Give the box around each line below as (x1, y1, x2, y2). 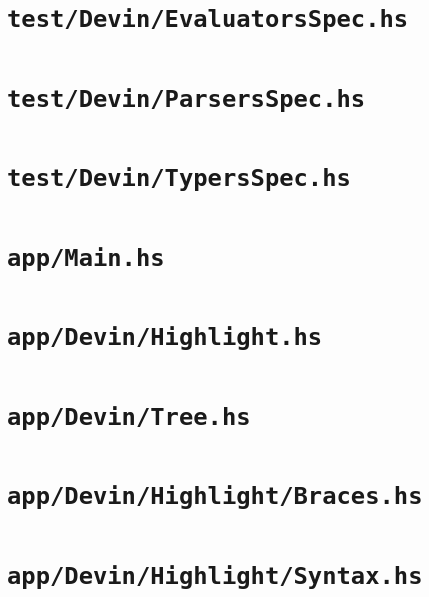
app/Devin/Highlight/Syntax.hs (7, 561, 423, 590)
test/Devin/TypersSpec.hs (7, 164, 351, 193)
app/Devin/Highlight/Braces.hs (7, 482, 423, 511)
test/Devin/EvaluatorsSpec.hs (7, 5, 409, 34)
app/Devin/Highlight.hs (7, 323, 323, 352)
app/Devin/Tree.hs (7, 402, 251, 431)
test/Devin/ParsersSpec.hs (7, 84, 366, 113)
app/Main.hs (7, 243, 165, 272)
